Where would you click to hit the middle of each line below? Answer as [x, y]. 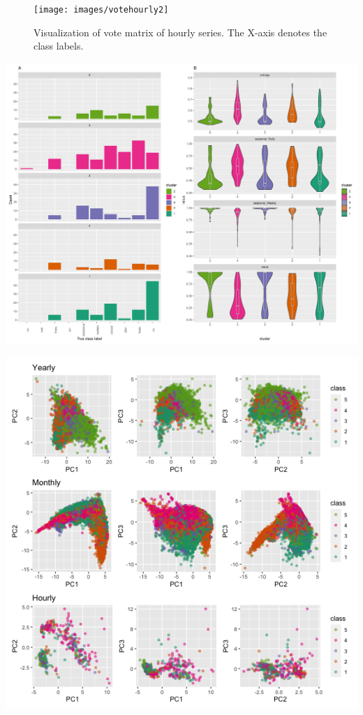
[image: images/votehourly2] [101, 10]
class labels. [59, 46]
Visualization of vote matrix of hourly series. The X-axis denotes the [180, 32]
